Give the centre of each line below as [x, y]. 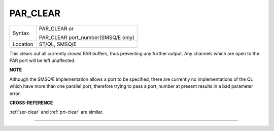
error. [15, 93]
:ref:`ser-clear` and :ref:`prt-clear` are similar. [56, 112]
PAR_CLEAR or [56, 28]
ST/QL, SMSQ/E [58, 44]
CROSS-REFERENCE [31, 103]
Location [23, 44]
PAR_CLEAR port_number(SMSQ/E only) [87, 37]
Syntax [21, 33]
